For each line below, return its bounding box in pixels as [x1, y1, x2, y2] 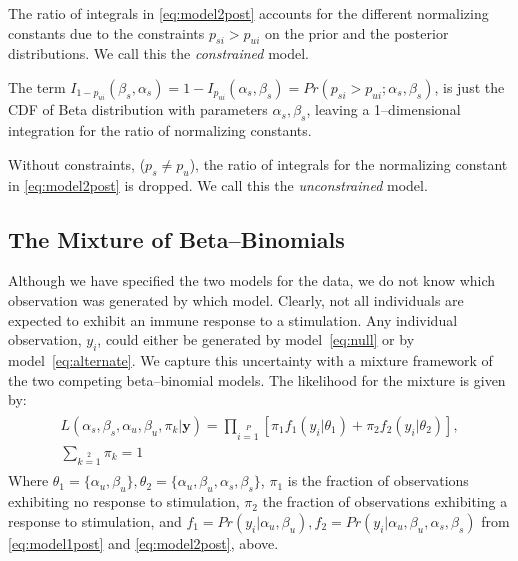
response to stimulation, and [8, 510, 182, 531]
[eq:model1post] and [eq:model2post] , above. [8, 532, 279, 553]
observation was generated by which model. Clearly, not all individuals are [8, 289, 464, 310]
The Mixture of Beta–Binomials [8, 223, 345, 254]
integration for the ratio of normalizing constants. [8, 120, 312, 141]
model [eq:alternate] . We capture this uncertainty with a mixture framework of [8, 349, 493, 370]
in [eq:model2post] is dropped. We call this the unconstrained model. [8, 174, 428, 195]
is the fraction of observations [287, 470, 469, 491]
